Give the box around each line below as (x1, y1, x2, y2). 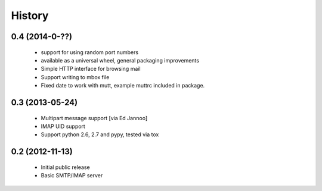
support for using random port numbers (41, 48, 139, 56)
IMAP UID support (41, 123, 86, 130)
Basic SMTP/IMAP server (41, 172, 103, 179)
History (11, 9, 49, 22)
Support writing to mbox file (41, 73, 110, 80)
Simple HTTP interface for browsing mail (41, 65, 141, 73)
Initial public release (41, 164, 91, 171)
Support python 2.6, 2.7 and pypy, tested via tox (41, 131, 159, 138)
